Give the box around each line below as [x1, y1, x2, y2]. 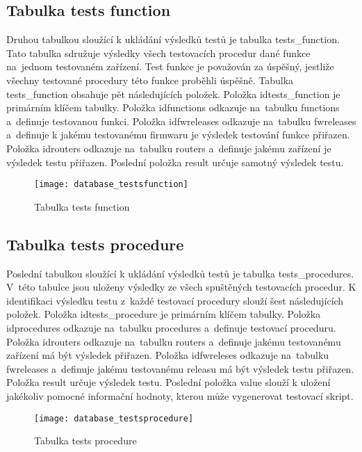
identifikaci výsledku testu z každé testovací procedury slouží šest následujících [6, 293, 344, 307]
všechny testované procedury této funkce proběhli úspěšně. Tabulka [6, 72, 294, 87]
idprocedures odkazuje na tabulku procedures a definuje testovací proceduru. [6, 320, 336, 334]
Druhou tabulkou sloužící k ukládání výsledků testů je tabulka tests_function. [6, 32, 340, 47]
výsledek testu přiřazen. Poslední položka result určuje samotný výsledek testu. [6, 154, 344, 169]
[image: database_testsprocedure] [34, 413, 194, 423]
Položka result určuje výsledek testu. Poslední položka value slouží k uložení [6, 375, 331, 389]
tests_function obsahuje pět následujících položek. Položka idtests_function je [6, 86, 340, 101]
